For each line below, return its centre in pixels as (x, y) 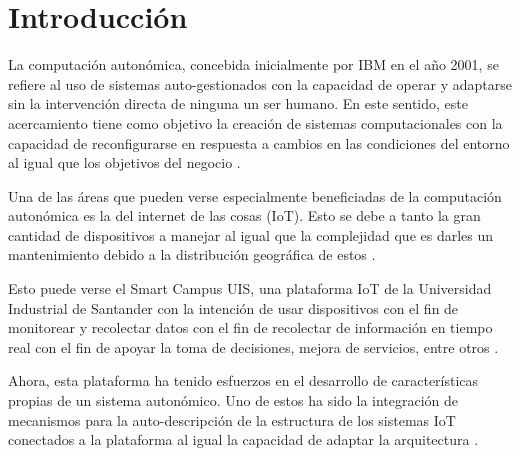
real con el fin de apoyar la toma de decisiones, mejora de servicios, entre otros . (253, 346)
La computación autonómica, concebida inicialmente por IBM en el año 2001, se (253, 64)
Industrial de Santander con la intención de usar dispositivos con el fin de (233, 307)
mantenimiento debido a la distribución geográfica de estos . (192, 254)
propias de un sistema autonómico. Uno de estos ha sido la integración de (233, 400)
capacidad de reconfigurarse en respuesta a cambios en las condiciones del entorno (259, 142)
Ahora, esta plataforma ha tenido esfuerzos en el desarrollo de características (243, 380)
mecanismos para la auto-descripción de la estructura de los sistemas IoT (232, 419)
